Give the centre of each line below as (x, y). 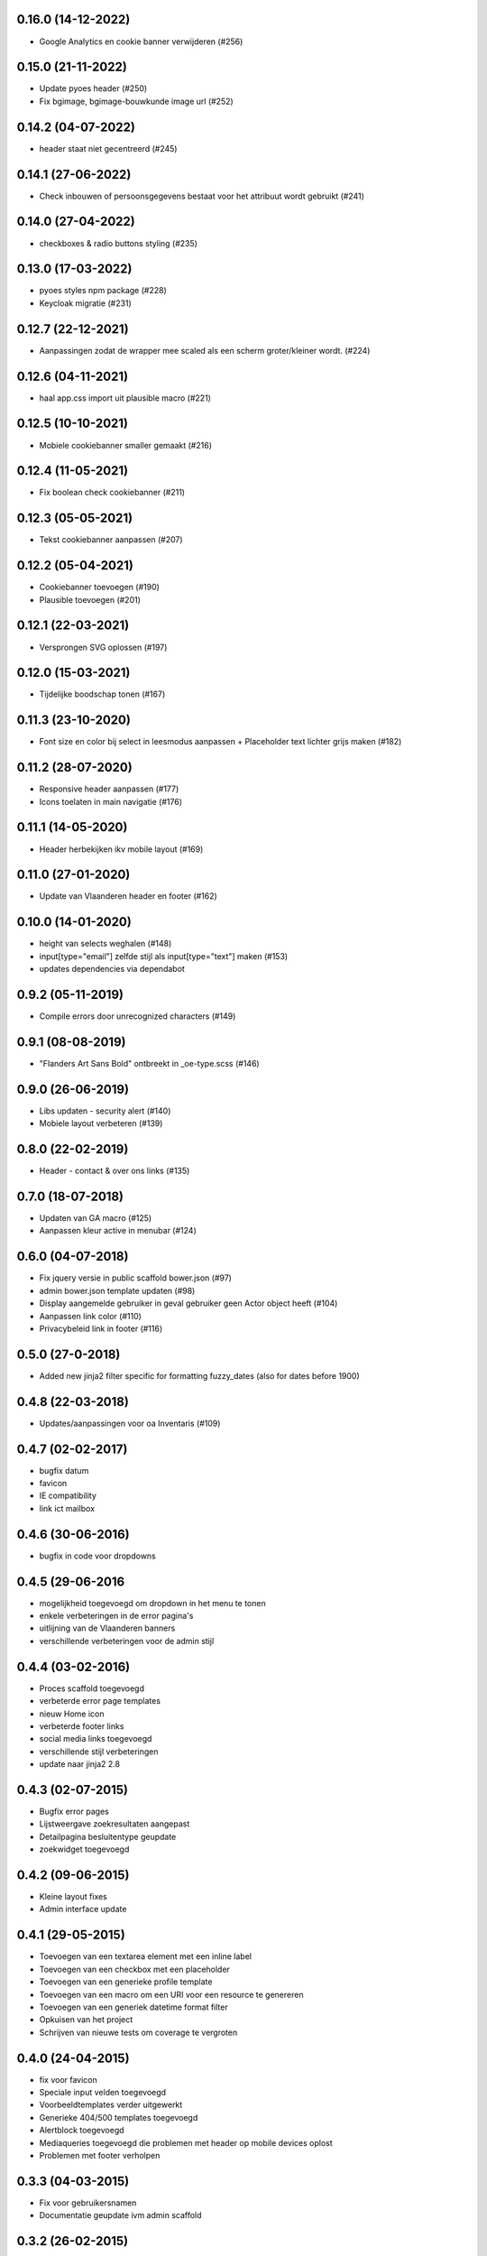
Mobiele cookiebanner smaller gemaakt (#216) (125, 445)
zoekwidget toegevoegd (84, 1849)
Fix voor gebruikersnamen (88, 2203)
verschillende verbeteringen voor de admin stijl (127, 1641)
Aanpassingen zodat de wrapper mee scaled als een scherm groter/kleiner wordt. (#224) (205, 350)
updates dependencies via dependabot (112, 969)
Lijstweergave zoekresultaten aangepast (115, 1824)
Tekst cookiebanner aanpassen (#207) (111, 540)
